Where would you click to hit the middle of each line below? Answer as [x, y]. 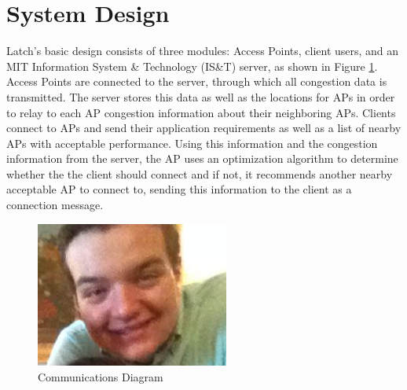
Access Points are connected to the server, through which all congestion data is [197, 81]
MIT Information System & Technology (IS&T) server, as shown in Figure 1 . [192, 66]
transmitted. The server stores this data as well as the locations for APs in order [201, 96]
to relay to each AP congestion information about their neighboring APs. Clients [201, 112]
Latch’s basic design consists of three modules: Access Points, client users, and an [203, 51]
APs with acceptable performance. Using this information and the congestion [192, 143]
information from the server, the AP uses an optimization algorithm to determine [202, 158]
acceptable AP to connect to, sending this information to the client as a [179, 189]
